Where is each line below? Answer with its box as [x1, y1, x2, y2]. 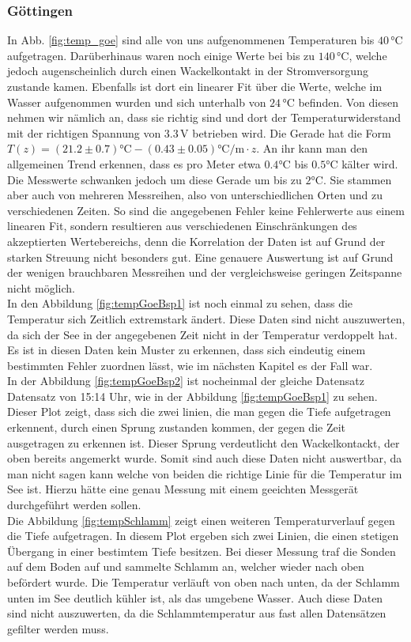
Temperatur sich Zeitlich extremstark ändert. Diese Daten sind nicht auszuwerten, [7, 310, 405, 327]
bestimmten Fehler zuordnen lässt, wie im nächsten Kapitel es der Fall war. [7, 357, 373, 373]
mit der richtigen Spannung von [7, 124, 161, 141]
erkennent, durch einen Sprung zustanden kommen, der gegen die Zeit [7, 419, 346, 436]
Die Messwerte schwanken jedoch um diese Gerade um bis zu [7, 171, 302, 187]
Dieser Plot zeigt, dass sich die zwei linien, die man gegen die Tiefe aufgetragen [7, 403, 391, 420]
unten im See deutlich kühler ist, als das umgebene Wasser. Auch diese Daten [7, 589, 383, 606]
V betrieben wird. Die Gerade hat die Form [180, 124, 391, 141]
